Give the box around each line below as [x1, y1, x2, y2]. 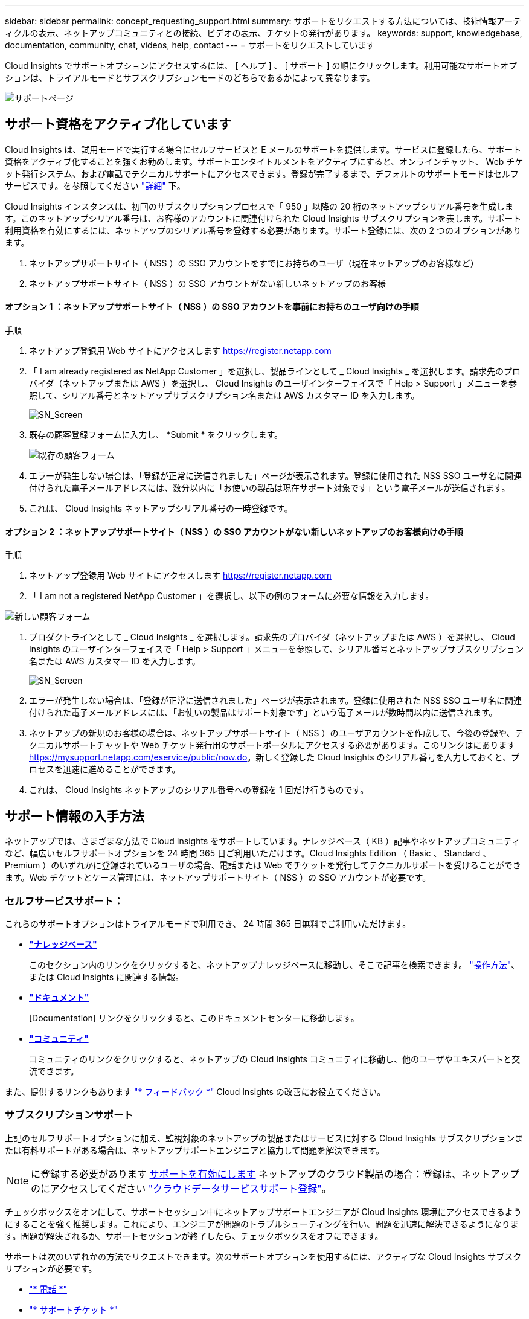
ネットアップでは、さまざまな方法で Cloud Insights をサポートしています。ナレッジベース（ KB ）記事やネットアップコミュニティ [5, 836, 521, 847]
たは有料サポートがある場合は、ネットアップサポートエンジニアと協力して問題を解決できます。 [5, 1144, 384, 1155]
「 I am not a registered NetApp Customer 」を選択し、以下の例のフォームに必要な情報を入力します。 [29, 591, 434, 602]
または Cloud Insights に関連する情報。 [29, 971, 184, 982]
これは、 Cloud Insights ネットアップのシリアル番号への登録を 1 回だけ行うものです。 [29, 785, 369, 795]
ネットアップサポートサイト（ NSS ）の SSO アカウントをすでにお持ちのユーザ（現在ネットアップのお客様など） [29, 257, 479, 268]
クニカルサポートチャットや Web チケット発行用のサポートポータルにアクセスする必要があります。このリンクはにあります [29, 740, 516, 751]
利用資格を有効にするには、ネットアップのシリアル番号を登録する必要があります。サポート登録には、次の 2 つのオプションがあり [5, 225, 522, 236]
